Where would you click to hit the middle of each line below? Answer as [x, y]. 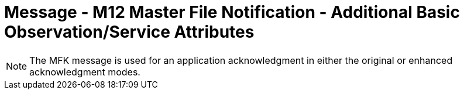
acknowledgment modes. [85, 72]
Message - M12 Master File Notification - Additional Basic [232, 12]
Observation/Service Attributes [129, 32]
